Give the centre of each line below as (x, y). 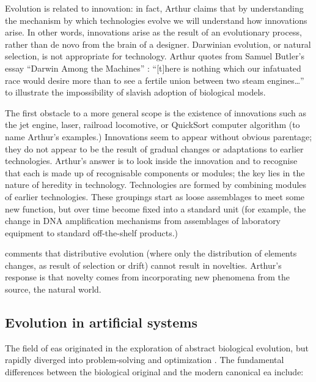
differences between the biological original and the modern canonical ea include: (154, 372)
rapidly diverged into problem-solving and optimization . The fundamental (145, 360)
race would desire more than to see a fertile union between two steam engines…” (155, 80)
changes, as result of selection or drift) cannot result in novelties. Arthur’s (143, 265)
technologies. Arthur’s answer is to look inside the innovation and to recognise (151, 161)
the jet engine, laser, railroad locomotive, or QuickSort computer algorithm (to (152, 125)
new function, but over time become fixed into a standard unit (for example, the (156, 208)
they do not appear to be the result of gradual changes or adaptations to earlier (154, 148)
